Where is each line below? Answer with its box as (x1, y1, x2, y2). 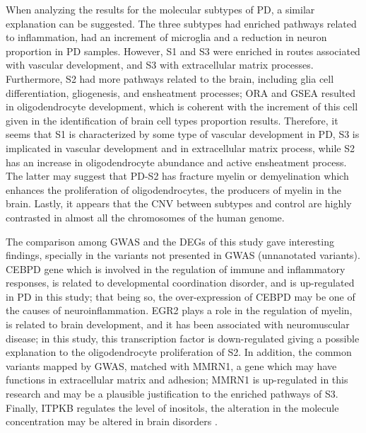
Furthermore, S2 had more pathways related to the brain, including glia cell (6, 71, 334, 86)
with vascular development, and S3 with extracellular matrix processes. (6, 57, 314, 72)
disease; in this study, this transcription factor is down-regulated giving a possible (6, 330, 360, 345)
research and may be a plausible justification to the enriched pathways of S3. (6, 386, 338, 401)
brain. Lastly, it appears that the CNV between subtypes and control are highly (6, 196, 352, 211)
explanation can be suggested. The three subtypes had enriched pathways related (6, 16, 357, 30)
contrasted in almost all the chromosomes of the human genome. (6, 209, 285, 224)
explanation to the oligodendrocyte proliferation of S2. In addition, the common (6, 345, 352, 359)
